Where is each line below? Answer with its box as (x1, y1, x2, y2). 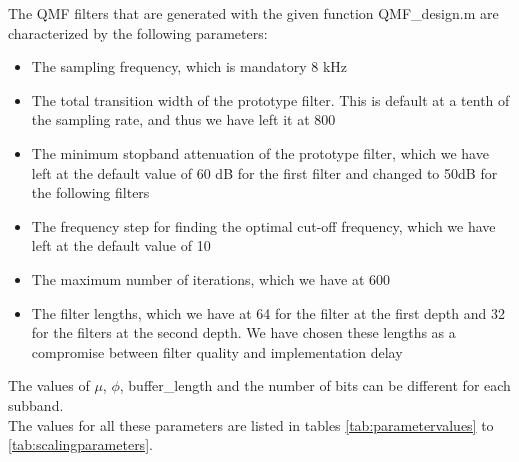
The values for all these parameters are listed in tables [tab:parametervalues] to (8, 414, 494, 435)
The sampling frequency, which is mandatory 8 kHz (31, 56, 348, 77)
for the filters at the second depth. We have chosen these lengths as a (31, 322, 456, 343)
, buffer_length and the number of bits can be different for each (119, 375, 511, 396)
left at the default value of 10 (31, 235, 211, 256)
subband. (8, 394, 64, 415)
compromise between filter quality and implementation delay (31, 341, 403, 362)
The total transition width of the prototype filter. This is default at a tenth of (31, 89, 510, 110)
